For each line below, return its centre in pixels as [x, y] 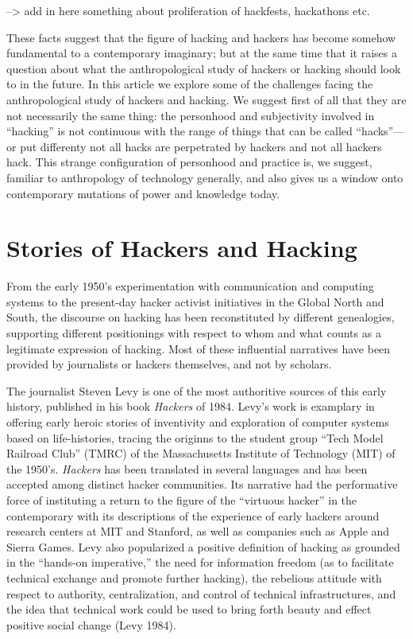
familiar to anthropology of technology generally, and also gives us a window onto [205, 177]
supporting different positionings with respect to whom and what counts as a [194, 333]
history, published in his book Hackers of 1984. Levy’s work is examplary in [191, 406]
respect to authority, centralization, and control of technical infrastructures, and [201, 593]
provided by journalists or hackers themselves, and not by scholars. [169, 364]
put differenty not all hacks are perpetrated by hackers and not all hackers [201, 146]
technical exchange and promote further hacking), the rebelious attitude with [194, 577]
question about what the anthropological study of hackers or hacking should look [204, 68]
